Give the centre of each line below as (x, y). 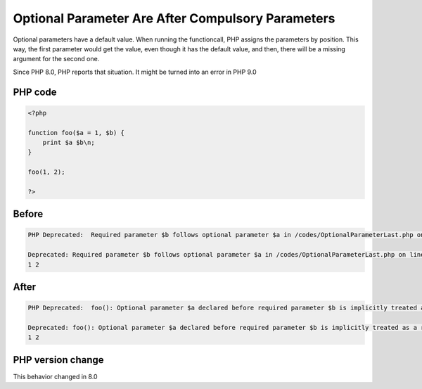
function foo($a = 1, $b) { (76, 133)
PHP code (35, 92)
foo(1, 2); (46, 172)
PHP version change (59, 360)
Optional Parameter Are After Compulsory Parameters (174, 18)
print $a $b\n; (69, 142)
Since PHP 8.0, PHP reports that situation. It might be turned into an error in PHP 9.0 (135, 72)
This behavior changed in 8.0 (55, 376)
